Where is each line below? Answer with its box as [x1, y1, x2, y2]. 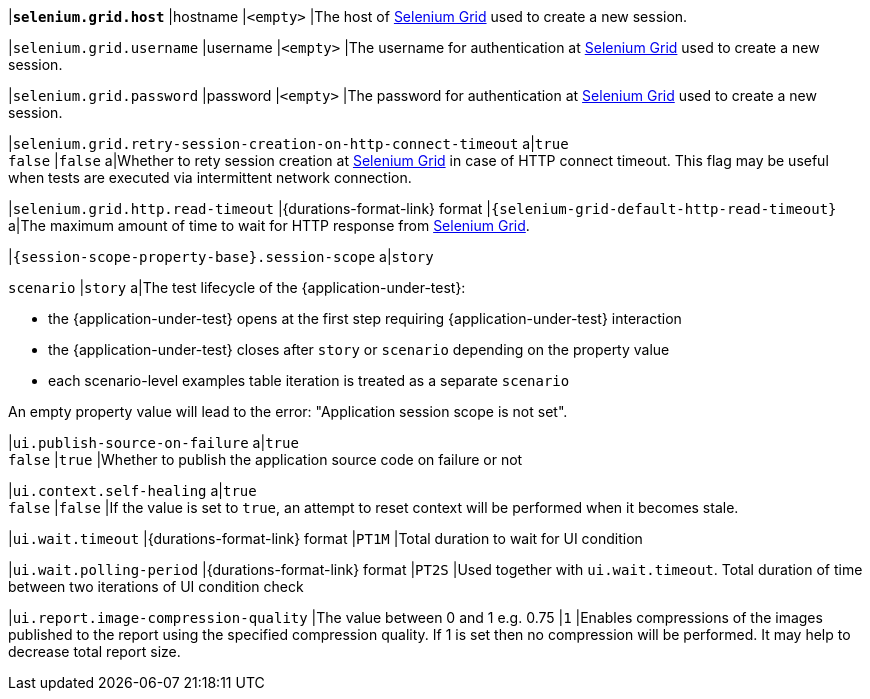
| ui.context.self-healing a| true [8, 482, 257, 499]
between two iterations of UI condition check [8, 578, 304, 595]
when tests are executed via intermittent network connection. [8, 169, 412, 186]
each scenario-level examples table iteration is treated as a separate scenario [48, 372, 570, 389]
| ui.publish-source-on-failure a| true [8, 434, 299, 451]
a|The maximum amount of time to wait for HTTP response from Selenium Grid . [8, 217, 530, 234]
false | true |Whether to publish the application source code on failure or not [8, 451, 523, 468]
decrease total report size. [8, 643, 181, 660]
